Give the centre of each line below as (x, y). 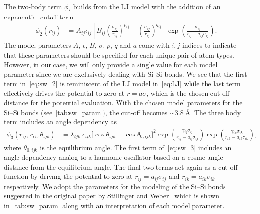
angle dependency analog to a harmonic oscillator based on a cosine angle (113, 157)
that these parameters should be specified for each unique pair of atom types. (119, 55)
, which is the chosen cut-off (188, 93)
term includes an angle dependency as (60, 122)
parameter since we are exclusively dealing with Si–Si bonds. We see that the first (126, 74)
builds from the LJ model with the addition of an (147, 6)
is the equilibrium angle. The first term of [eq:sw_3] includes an (136, 147)
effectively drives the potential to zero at (64, 93)
